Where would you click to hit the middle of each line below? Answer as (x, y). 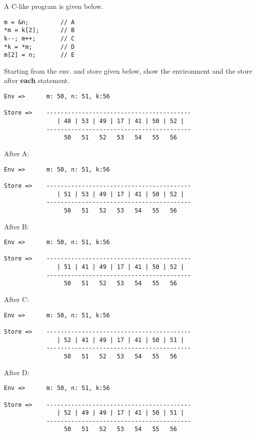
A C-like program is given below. (54, 6)
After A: (17, 153)
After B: (17, 226)
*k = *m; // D (39, 47)
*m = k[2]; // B (39, 30)
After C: (17, 299)
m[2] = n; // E (39, 55)
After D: (17, 372)
